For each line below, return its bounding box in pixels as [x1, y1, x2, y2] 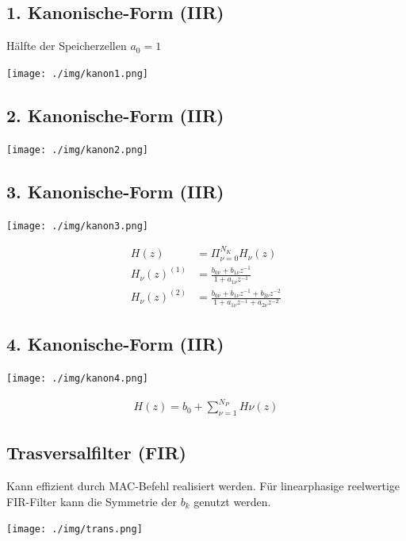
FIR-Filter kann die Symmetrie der [6, 493, 177, 509]
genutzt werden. [193, 493, 271, 509]
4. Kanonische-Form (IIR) [6, 332, 224, 356]
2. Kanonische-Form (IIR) [6, 102, 224, 127]
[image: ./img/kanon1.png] [6, 67, 148, 79]
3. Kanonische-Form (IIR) [6, 178, 224, 203]
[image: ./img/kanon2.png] [6, 144, 148, 155]
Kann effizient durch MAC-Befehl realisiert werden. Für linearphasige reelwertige [6, 478, 400, 494]
